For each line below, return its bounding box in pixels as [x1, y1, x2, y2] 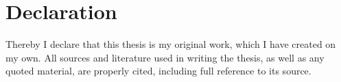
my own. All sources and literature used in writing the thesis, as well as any [5, 50, 325, 64]
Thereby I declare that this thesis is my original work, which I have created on [5, 37, 336, 51]
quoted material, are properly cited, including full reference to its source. [5, 64, 311, 78]
